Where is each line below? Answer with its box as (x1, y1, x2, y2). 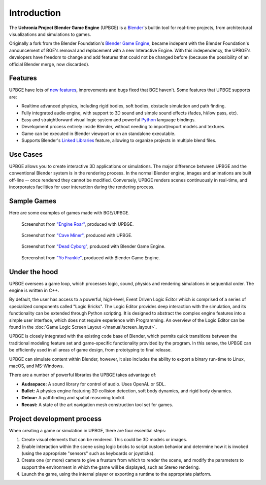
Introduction (9, 7, 61, 18)
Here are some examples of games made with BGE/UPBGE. (9, 210, 130, 216)
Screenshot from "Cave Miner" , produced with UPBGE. (21, 232, 133, 238)
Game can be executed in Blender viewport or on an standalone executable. (21, 131, 176, 137)
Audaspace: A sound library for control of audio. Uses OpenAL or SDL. (21, 381, 166, 387)
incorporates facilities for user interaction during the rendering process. (9, 184, 155, 190)
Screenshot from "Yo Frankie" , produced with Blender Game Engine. (21, 254, 160, 261)
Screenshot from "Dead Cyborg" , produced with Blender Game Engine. (21, 243, 166, 249)
